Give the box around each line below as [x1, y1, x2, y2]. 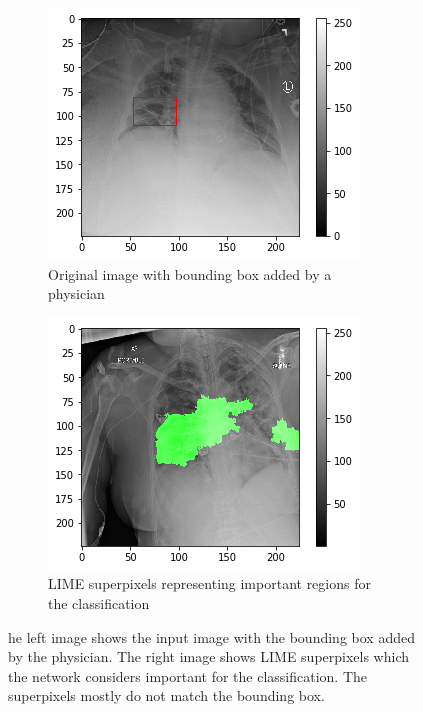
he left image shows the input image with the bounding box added [8, 626, 415, 647]
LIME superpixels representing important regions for [48, 573, 371, 594]
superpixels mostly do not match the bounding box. [8, 685, 325, 706]
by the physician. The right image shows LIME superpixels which [8, 646, 410, 667]
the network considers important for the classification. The [8, 665, 368, 686]
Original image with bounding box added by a [48, 263, 332, 284]
